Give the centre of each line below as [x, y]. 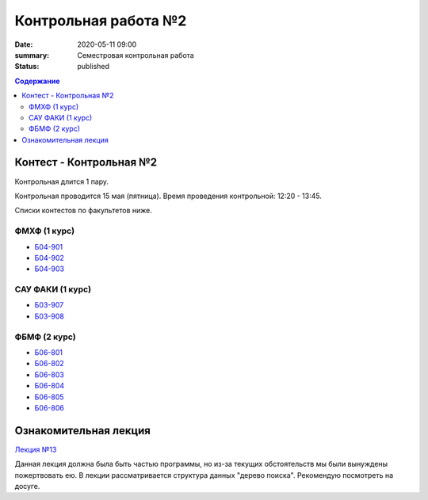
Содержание [37, 81]
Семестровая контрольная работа [136, 55]
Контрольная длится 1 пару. [62, 181]
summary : [32, 55]
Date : [24, 44]
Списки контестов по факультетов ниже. [83, 211]
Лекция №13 [36, 449]
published [94, 67]
